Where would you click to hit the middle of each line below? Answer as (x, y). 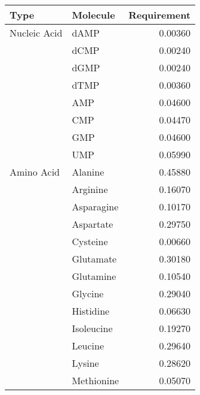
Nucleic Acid (36, 33)
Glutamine (94, 276)
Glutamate (94, 259)
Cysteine (90, 241)
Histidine (91, 311)
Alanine (88, 172)
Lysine (85, 363)
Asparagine (95, 206)
